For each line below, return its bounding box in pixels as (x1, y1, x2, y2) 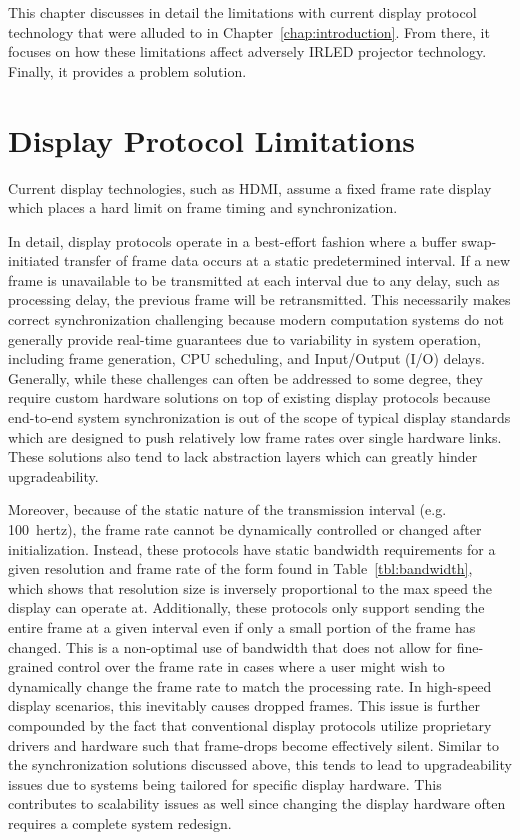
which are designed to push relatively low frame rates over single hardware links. (8, 426, 502, 447)
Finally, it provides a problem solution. (8, 60, 247, 81)
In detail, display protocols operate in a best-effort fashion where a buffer (8, 230, 457, 251)
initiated (8, 250, 60, 271)
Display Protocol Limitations (8, 119, 415, 160)
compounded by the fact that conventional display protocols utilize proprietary (8, 714, 492, 735)
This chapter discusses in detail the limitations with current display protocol (8, 2, 477, 22)
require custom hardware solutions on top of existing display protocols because (8, 387, 491, 408)
